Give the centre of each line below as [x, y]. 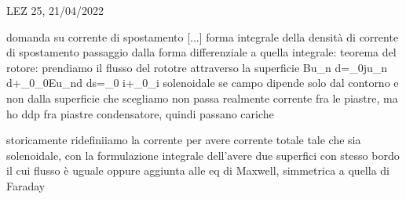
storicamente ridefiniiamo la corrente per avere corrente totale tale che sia [184, 140]
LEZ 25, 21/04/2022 [55, 10]
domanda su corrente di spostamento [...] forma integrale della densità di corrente [203, 36]
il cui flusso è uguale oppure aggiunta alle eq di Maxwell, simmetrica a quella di [198, 170]
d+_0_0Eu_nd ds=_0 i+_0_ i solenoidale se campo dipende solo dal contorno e [203, 83]
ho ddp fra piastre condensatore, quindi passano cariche [140, 113]
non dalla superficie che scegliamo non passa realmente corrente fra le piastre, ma [202, 98]
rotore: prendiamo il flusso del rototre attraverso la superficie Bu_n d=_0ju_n [197, 67]
